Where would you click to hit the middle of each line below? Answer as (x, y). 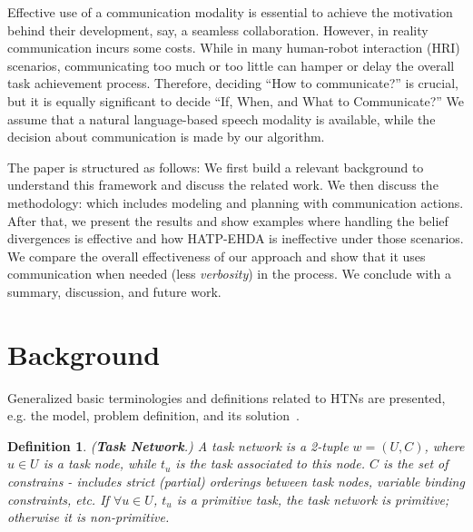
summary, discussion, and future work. (114, 291)
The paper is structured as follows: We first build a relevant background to (216, 167)
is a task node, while (99, 463)
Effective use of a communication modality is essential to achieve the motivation (230, 12)
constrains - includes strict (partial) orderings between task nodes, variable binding (236, 481)
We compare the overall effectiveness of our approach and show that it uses (217, 256)
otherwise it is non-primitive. (89, 517)
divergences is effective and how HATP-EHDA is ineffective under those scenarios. (236, 238)
